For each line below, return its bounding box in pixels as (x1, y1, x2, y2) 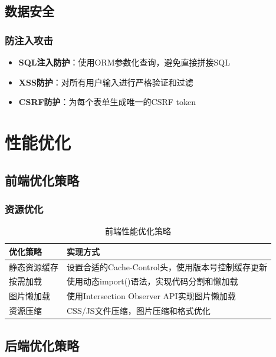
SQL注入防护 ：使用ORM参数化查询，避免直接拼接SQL (18, 56, 230, 68)
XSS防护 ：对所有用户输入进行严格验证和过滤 (18, 76, 193, 88)
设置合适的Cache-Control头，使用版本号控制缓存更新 (67, 260, 267, 273)
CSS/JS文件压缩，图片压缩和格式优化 (67, 304, 211, 317)
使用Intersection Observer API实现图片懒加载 (67, 290, 236, 302)
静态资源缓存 (9, 260, 58, 273)
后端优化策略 (5, 336, 79, 354)
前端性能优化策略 (104, 225, 171, 237)
